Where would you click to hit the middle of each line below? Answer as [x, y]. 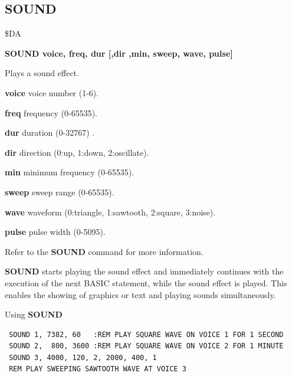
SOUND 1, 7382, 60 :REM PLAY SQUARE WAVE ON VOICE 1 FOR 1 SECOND [146, 334]
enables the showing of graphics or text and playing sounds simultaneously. [140, 294]
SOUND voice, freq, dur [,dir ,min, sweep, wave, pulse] [119, 53]
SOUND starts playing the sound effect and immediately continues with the [144, 271]
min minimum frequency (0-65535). [69, 172]
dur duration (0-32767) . [50, 133]
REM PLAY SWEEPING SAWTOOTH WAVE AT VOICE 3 [98, 369]
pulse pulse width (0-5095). [55, 232]
